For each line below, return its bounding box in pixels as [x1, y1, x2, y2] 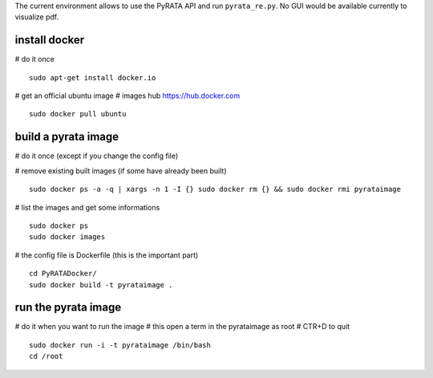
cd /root [29, 352, 63, 361]
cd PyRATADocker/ [29, 269, 97, 278]
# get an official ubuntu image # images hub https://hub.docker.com [14, 91, 241, 100]
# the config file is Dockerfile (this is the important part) [14, 250, 199, 260]
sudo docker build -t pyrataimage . [29, 280, 173, 289]
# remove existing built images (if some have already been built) [14, 165, 227, 176]
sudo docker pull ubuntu [29, 109, 127, 119]
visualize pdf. [14, 12, 59, 22]
